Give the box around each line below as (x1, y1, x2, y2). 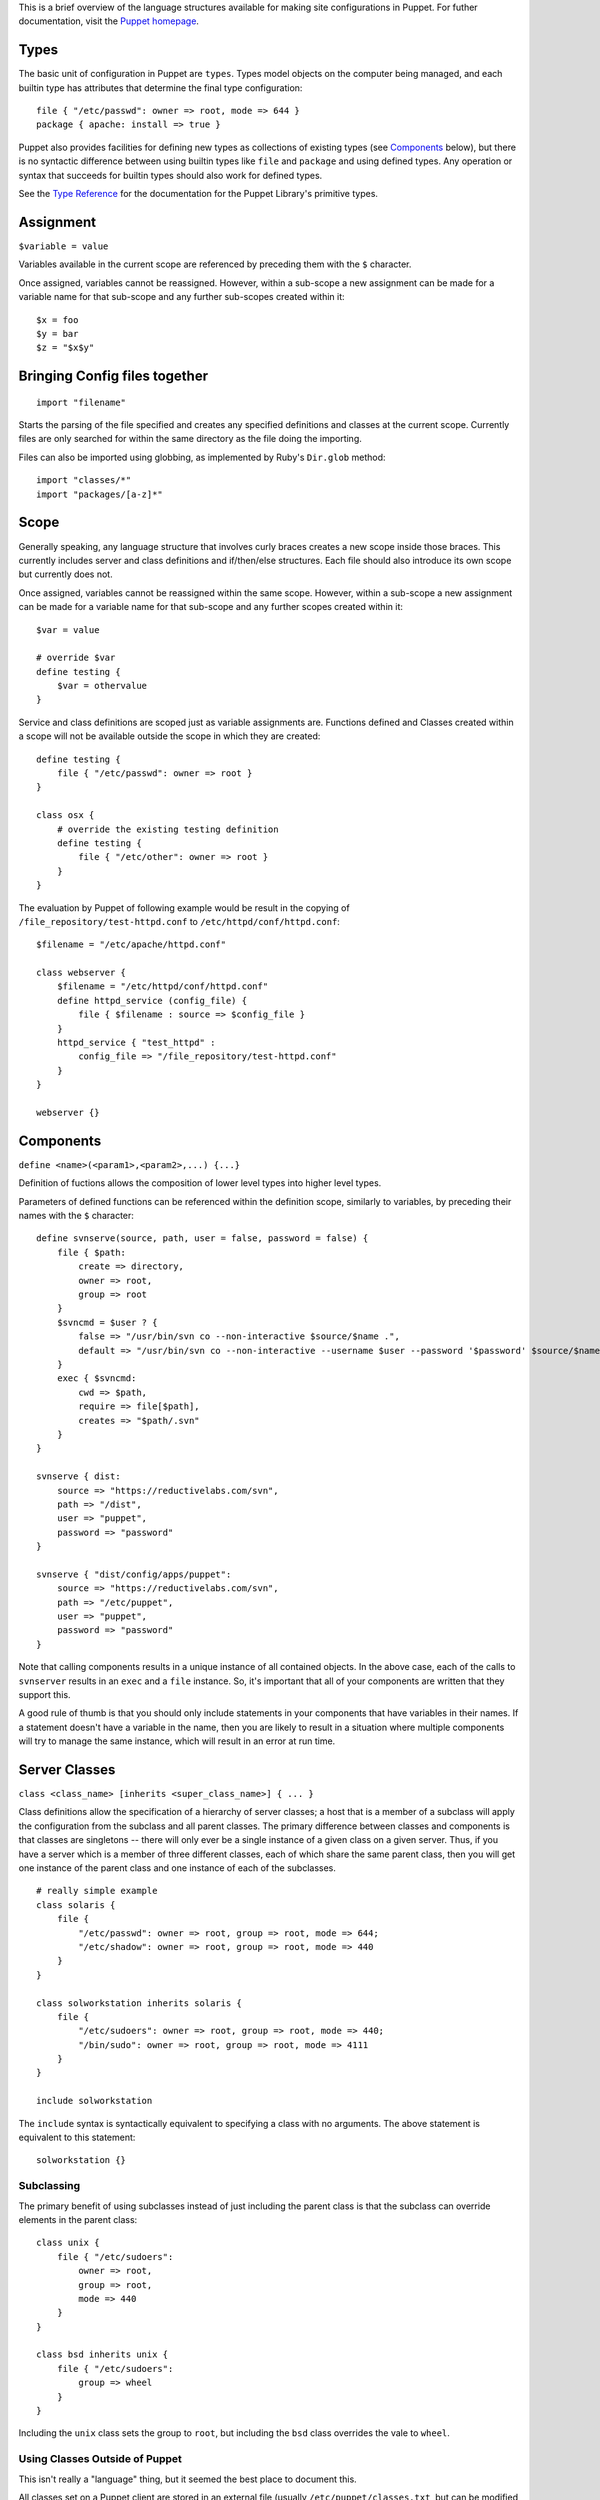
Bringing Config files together (18, 368, 209, 385)
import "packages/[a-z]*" (36, 488, 164, 500)
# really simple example (36, 1885, 158, 1897)
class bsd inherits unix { (36, 2349, 169, 2360)
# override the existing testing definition (56, 823, 279, 835)
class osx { (36, 810, 95, 821)
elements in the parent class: (18, 2213, 138, 2225)
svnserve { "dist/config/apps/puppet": (36, 1568, 232, 1580)
